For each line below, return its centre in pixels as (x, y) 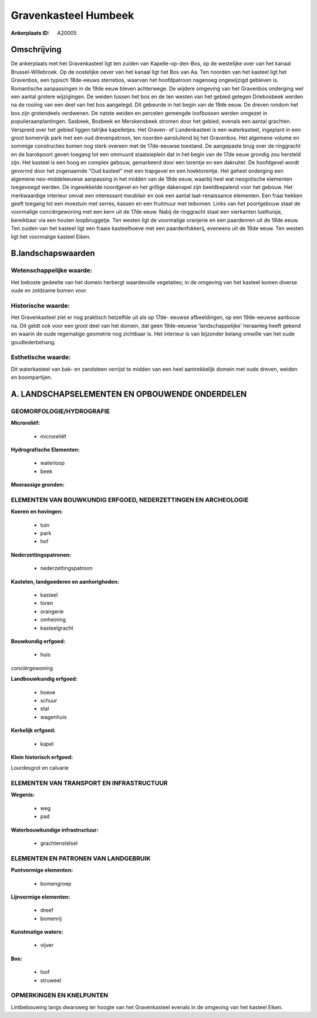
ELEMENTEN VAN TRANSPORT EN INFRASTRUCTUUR (89, 783)
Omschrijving (36, 50)
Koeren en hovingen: (37, 511)
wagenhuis (53, 717)
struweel (51, 980)
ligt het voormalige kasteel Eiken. (51, 237)
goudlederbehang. (33, 342)
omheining (53, 620)
